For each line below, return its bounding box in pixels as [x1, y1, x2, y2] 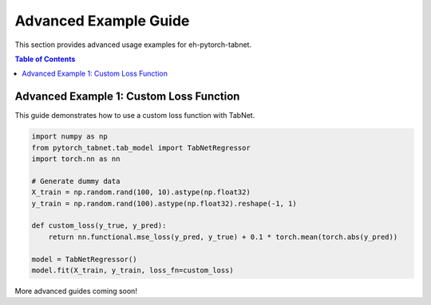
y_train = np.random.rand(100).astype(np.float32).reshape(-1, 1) [31, 199, 297, 208]
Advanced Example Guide [14, 12, 190, 29]
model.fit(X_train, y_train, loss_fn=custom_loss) [31, 265, 235, 275]
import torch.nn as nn [31, 154, 121, 163]
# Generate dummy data [31, 176, 121, 186]
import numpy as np [31, 132, 108, 141]
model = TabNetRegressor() [31, 255, 137, 264]
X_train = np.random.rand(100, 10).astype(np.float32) [31, 188, 251, 197]
